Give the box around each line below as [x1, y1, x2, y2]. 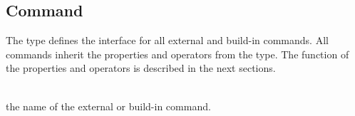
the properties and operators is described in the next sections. [6, 60, 276, 75]
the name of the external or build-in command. [6, 98, 211, 113]
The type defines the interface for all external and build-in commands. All [6, 33, 329, 48]
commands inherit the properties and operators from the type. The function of [6, 46, 349, 61]
